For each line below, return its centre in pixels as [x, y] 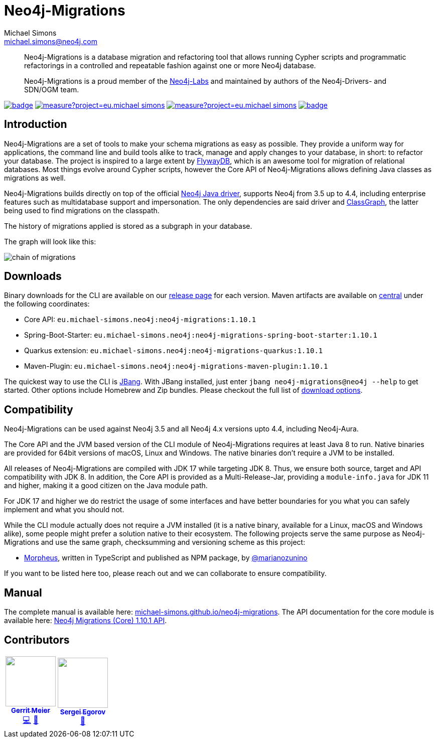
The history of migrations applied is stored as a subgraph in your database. [128, 226]
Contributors [37, 640]
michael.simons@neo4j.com [51, 41]
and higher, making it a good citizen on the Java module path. [106, 486]
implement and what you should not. [64, 510]
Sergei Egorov [83, 712]
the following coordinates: [47, 304]
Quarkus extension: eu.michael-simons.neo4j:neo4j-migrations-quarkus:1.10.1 [174, 351]
